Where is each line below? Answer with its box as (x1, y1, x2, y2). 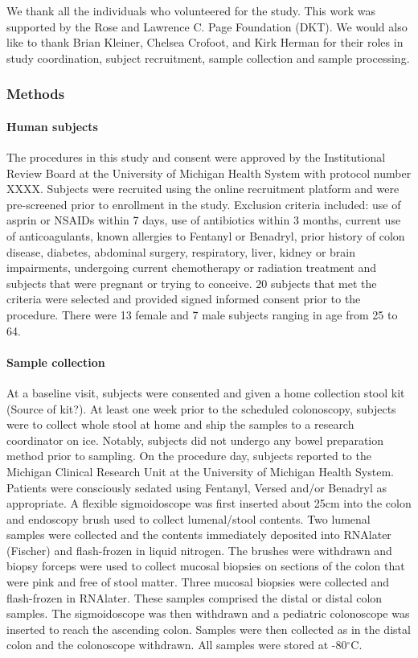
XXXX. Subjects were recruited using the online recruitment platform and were (6, 180, 400, 197)
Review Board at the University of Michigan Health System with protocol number (6, 164, 412, 181)
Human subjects (6, 117, 98, 134)
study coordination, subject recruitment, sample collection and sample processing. (6, 49, 410, 66)
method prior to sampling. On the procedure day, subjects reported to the (6, 447, 371, 464)
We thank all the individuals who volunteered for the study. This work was (6, 2, 375, 19)
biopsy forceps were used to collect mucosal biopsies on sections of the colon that (6, 557, 405, 574)
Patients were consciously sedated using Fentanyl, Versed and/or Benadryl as (6, 479, 387, 496)
